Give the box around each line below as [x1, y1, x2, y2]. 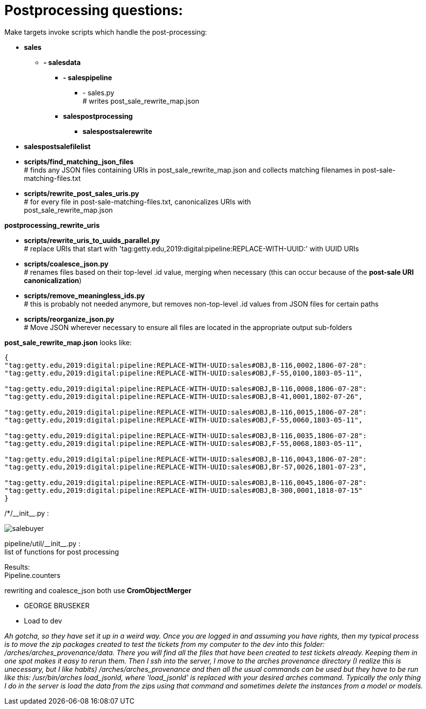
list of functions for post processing [4, 547, 119, 556]
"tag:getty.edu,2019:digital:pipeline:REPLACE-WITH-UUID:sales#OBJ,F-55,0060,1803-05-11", [4, 416, 363, 424]
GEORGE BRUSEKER [24, 601, 90, 610]
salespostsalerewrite [83, 127, 152, 135]
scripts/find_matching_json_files [24, 157, 134, 166]
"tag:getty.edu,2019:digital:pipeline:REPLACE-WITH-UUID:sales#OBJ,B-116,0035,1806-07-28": [4, 431, 367, 440]
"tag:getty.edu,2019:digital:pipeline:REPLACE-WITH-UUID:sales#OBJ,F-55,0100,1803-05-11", [4, 369, 363, 377]
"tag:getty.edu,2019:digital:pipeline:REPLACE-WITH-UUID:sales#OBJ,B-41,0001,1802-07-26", [4, 392, 363, 400]
